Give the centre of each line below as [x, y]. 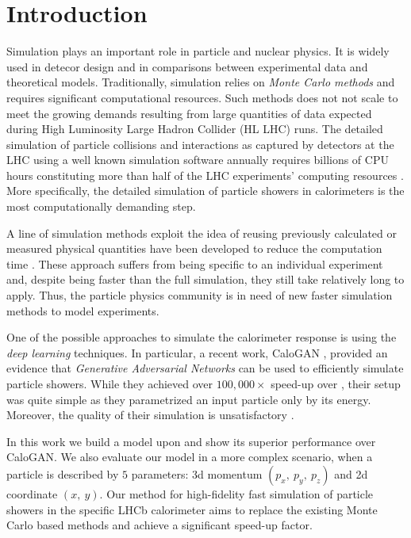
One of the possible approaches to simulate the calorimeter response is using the [202, 337]
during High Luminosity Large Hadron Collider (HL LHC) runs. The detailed [195, 129]
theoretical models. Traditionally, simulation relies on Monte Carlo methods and [201, 82]
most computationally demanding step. [101, 206]
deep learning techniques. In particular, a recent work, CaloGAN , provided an [197, 352]
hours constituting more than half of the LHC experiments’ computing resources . [205, 175]
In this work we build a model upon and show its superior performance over [191, 441]
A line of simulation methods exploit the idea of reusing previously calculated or [202, 233]
